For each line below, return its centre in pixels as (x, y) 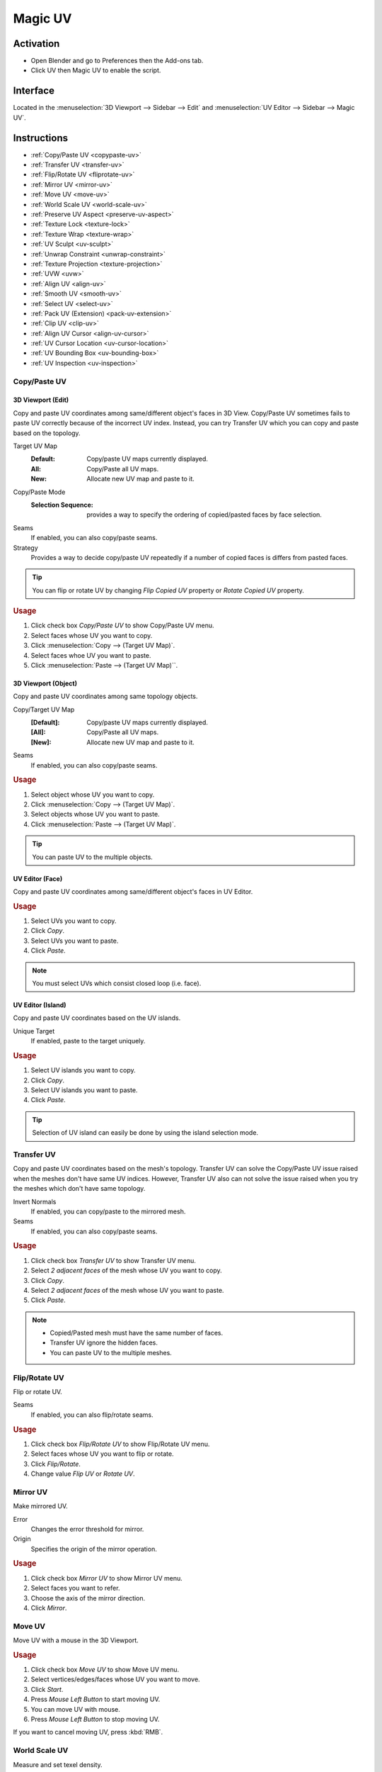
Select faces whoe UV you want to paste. (91, 655)
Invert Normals (35, 1201)
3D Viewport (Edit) (41, 400)
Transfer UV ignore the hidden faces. (104, 1342)
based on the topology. (47, 433)
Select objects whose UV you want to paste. (95, 814)
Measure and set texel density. (58, 1764)
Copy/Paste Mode (39, 492)
